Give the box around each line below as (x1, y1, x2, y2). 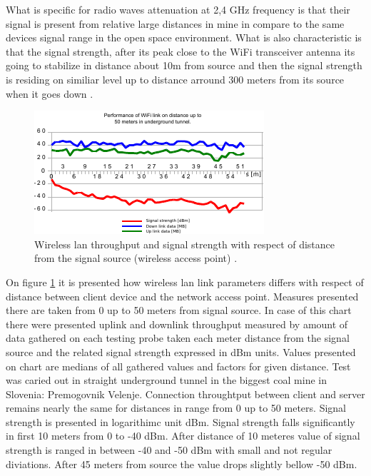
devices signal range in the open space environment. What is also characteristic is (6, 30, 362, 45)
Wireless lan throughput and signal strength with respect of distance (34, 236, 335, 251)
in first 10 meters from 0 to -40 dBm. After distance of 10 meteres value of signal (6, 428, 360, 443)
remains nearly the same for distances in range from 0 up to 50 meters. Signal (6, 400, 346, 415)
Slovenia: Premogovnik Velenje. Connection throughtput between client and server (6, 386, 365, 401)
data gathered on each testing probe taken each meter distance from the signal (6, 330, 350, 345)
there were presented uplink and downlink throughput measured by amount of (6, 316, 348, 331)
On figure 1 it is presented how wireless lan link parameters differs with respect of (6, 274, 364, 289)
